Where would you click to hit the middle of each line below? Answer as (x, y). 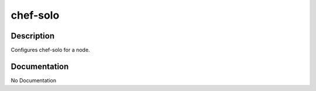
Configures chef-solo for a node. (50, 50)
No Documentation (34, 80)
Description (33, 36)
